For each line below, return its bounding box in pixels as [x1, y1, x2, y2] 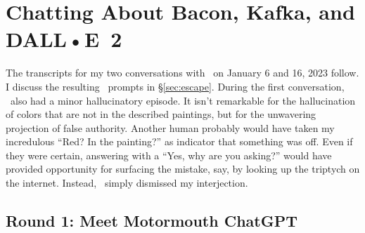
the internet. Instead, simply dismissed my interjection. [6, 175, 248, 190]
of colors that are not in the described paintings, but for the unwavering [6, 107, 316, 121]
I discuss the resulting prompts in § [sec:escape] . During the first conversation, [6, 79, 345, 93]
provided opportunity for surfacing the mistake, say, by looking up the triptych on [6, 161, 360, 176]
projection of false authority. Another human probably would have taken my [6, 120, 335, 135]
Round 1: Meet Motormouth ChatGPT [6, 210, 297, 232]
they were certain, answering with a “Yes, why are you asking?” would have [6, 147, 332, 162]
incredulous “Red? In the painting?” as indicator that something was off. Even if [6, 134, 353, 149]
